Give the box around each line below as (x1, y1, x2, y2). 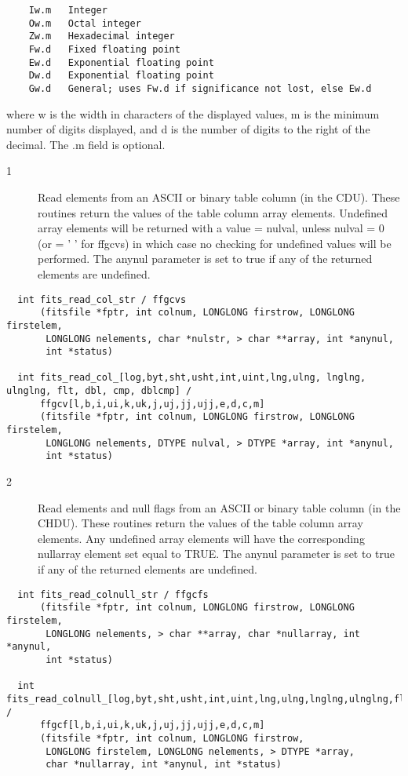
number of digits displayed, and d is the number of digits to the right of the (6, 121, 370, 137)
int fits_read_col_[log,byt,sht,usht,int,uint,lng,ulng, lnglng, (17, 372, 366, 384)
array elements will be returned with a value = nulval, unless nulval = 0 (38, 220, 384, 236)
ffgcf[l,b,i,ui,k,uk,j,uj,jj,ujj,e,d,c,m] (39, 720, 265, 731)
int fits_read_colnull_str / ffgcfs (17, 588, 209, 600)
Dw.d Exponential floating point (28, 70, 214, 82)
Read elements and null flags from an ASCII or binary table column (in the (38, 499, 401, 516)
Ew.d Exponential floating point (28, 56, 214, 68)
